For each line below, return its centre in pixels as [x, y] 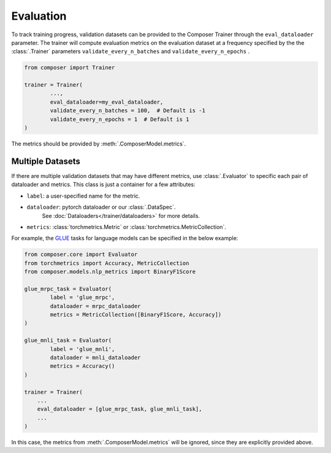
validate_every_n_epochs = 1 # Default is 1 [120, 119]
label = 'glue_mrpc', [82, 297]
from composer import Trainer [70, 68]
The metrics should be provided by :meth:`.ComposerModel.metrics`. [99, 144]
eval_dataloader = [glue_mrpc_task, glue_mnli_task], [120, 409]
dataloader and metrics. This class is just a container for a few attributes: [103, 185]
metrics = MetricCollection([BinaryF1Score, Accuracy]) [136, 315]
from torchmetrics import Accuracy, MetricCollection [107, 263]
